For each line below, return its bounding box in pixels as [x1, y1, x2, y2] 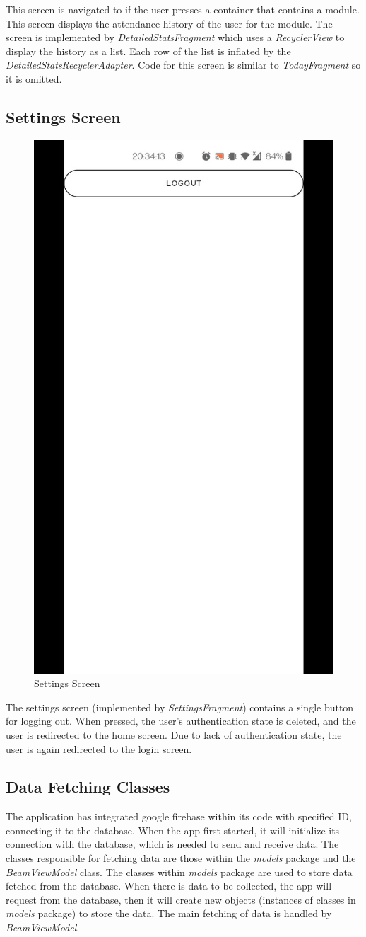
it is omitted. [6, 71, 62, 86]
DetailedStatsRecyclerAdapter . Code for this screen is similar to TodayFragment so [6, 57, 361, 72]
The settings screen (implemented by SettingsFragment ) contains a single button [6, 699, 354, 714]
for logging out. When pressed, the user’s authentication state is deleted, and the [6, 713, 356, 728]
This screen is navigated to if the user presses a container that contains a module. [6, 2, 360, 16]
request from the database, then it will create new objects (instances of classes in [6, 892, 356, 907]
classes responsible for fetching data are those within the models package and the [6, 851, 356, 866]
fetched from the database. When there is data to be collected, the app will [6, 878, 332, 893]
